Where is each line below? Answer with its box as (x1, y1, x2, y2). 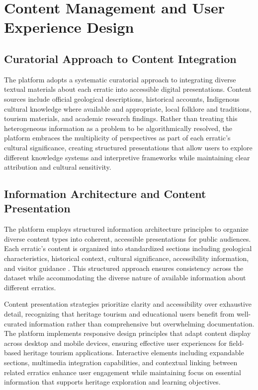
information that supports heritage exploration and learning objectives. (4, 377, 221, 387)
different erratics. (4, 282, 56, 292)
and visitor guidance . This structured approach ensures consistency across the (4, 262, 244, 273)
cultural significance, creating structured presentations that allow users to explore (4, 142, 253, 152)
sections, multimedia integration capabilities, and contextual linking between (4, 357, 238, 368)
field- (229, 337, 244, 348)
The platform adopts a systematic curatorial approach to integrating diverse (4, 74, 236, 84)
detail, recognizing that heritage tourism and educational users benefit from (4, 309, 235, 319)
